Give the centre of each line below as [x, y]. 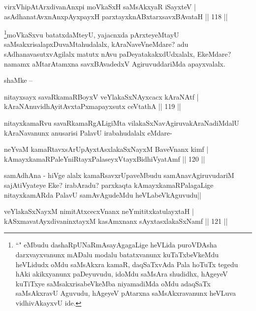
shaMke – [18, 80]
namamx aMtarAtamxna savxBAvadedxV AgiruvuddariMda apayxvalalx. [115, 63]
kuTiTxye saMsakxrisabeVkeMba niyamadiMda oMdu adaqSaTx [113, 283]
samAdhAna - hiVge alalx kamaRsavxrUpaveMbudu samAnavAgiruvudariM [119, 175]
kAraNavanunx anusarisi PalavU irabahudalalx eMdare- [88, 132]
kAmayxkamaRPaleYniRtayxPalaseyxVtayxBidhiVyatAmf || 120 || [105, 158]
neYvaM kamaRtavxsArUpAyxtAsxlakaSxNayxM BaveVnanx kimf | [106, 149]
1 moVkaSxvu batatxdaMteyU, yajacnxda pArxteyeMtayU [92, 34]
